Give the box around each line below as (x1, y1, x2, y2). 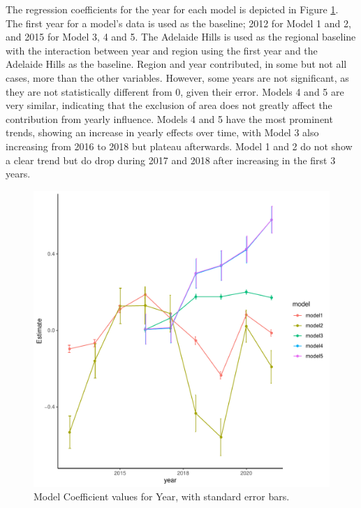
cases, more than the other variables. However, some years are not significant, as (6, 70, 349, 85)
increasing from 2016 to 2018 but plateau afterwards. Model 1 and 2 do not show (6, 138, 353, 153)
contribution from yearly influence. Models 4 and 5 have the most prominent (6, 111, 333, 126)
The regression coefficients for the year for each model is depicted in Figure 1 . (6, 2, 339, 16)
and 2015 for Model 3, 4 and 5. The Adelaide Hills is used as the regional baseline (6, 29, 356, 44)
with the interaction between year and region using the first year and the (6, 43, 318, 57)
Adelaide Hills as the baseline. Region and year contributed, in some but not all (6, 57, 347, 71)
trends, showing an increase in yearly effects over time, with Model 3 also (6, 125, 319, 140)
